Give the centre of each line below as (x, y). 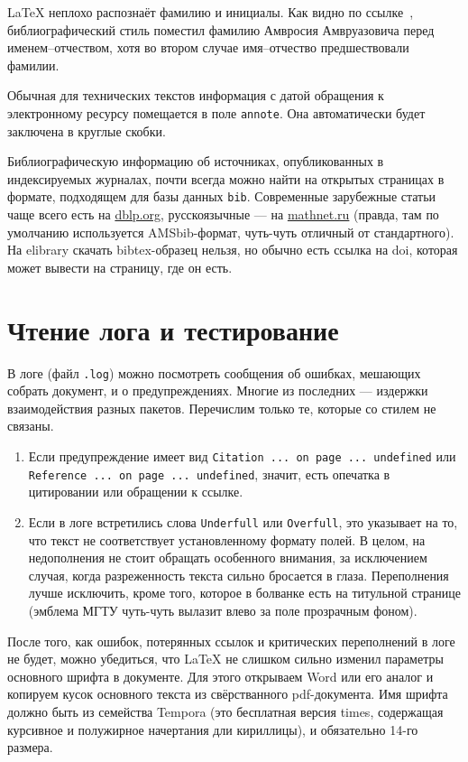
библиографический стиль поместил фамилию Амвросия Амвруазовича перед (221, 29)
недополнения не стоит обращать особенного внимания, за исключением (228, 558)
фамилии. (33, 65)
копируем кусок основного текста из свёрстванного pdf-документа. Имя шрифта (228, 694)
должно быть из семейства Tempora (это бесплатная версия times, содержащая (225, 711)
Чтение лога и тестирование (173, 329)
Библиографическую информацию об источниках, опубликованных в (196, 161)
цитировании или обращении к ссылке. (136, 492)
